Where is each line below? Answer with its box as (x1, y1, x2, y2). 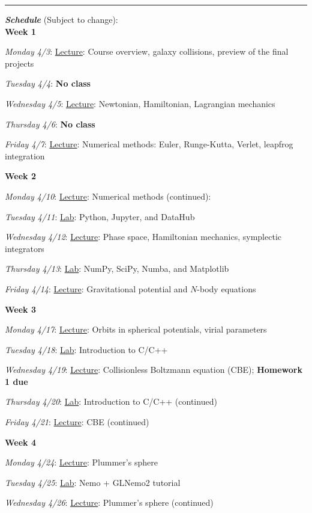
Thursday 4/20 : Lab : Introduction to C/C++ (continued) (5, 395, 217, 408)
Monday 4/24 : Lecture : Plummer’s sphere (5, 456, 158, 468)
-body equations (197, 282, 256, 295)
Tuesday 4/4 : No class (5, 77, 91, 90)
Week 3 (5, 303, 36, 315)
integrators (5, 242, 44, 254)
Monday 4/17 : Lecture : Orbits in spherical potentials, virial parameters (5, 323, 267, 336)
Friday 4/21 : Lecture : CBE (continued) (5, 416, 149, 428)
